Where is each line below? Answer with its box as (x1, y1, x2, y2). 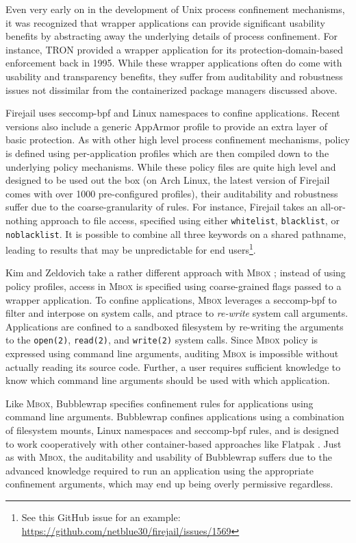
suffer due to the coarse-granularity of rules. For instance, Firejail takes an (5, 200, 318, 214)
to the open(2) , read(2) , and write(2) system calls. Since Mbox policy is (5, 333, 318, 347)
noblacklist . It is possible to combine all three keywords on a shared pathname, (5, 226, 346, 241)
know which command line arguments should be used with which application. (5, 373, 330, 387)
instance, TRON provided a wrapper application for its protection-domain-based (5, 42, 343, 56)
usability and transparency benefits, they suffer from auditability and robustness (5, 69, 343, 83)
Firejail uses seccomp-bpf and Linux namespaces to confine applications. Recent (5, 106, 340, 120)
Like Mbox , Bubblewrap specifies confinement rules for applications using (5, 396, 314, 410)
